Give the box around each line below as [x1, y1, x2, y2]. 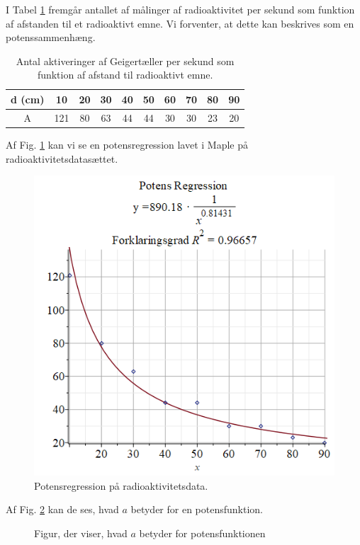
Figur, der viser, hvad [34, 525, 128, 540]
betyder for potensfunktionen [139, 525, 266, 540]
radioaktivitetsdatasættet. [6, 151, 118, 166]
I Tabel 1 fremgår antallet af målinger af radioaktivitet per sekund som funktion [6, 2, 355, 16]
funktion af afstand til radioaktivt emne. [37, 67, 213, 82]
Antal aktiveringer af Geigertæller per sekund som [16, 53, 235, 68]
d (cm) [11, 91, 45, 106]
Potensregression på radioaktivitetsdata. [34, 478, 208, 493]
